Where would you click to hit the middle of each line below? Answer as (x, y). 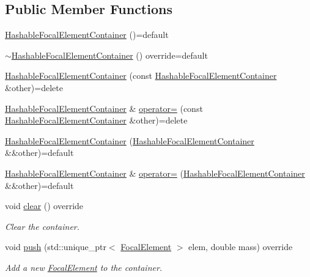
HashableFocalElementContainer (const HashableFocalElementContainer (141, 76)
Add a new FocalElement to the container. (84, 267)
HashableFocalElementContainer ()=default (87, 35)
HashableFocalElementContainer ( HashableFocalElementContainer (130, 140)
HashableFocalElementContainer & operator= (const (104, 108)
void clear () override (44, 206)
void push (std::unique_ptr (56, 247)
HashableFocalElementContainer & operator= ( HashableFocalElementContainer (155, 173)
